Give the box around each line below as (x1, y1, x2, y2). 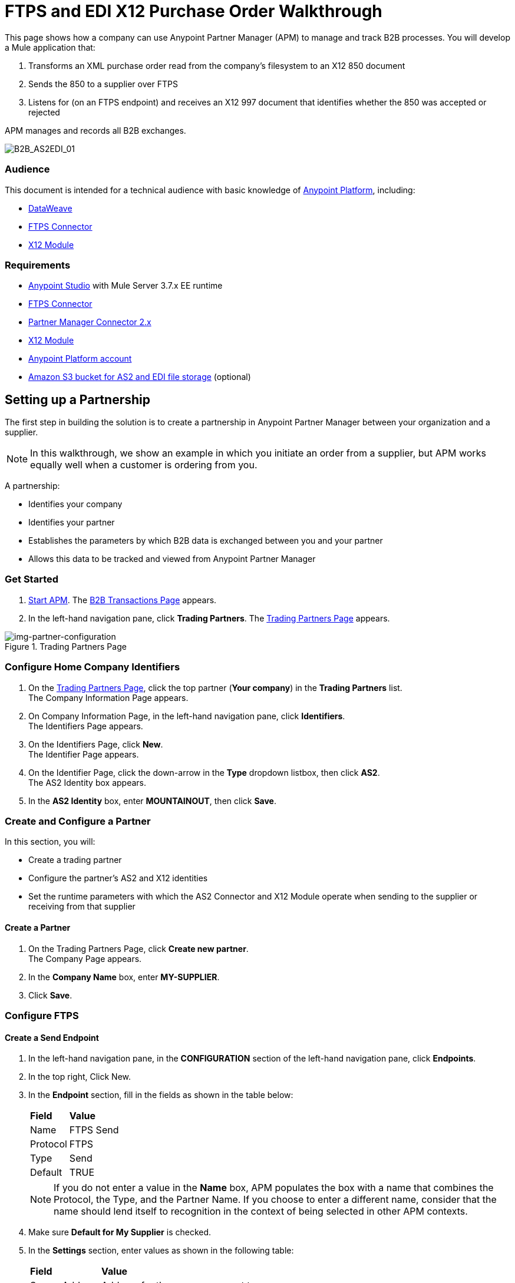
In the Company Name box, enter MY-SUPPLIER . (28, 971, 220, 982)
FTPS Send (69, 1124, 119, 1136)
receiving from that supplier (28, 901, 136, 912)
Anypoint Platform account (28, 353, 132, 364)
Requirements (5, 259, 71, 271)
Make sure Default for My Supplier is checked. (28, 1227, 212, 1238)
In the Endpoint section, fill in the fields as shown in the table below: (28, 1090, 293, 1100)
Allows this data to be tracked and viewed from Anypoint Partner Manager (28, 554, 316, 564)
